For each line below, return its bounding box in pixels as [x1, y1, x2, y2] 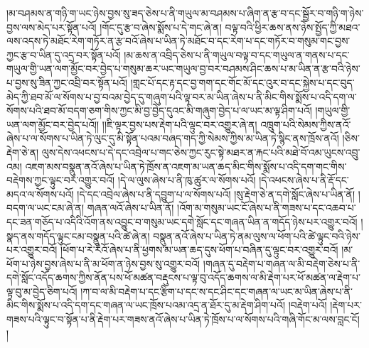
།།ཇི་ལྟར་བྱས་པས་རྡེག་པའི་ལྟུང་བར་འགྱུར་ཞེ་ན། [102, 116, 257, 131]
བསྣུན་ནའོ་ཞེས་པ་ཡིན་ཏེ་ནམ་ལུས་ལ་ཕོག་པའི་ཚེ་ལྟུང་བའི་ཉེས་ [153, 228, 361, 243]
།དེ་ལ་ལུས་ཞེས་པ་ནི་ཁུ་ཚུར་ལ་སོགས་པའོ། [117, 173, 256, 187]
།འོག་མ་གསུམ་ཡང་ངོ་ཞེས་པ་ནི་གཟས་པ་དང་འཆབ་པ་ [177, 200, 356, 215]
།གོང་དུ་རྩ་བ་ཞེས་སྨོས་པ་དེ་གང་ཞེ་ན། [100, 19, 222, 34]
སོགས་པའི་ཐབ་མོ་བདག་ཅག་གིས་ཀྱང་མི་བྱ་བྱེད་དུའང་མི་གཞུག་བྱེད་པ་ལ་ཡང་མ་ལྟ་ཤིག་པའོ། [6, 103, 312, 118]
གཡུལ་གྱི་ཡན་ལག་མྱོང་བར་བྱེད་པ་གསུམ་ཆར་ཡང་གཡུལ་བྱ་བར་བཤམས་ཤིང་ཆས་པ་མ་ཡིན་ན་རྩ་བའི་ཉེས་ [6, 61, 360, 76]
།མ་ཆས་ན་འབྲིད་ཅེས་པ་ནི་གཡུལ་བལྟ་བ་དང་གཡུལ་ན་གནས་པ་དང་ [124, 47, 350, 62]
